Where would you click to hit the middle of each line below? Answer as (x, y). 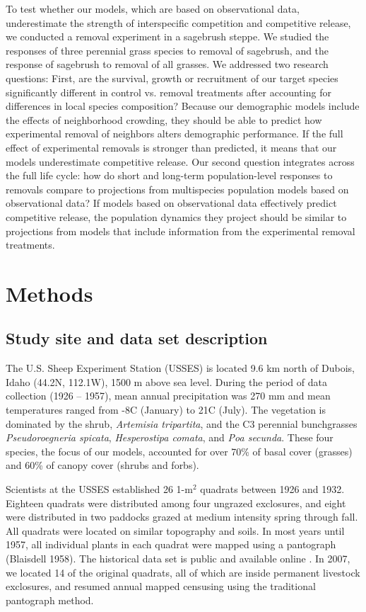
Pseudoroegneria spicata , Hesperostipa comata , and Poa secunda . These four (170, 437)
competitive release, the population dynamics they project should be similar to (176, 216)
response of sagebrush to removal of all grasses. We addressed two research (167, 64)
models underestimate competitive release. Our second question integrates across (180, 161)
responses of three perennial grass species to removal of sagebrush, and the (167, 50)
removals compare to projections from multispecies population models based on (177, 189)
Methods (49, 293)
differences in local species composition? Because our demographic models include (183, 106)
